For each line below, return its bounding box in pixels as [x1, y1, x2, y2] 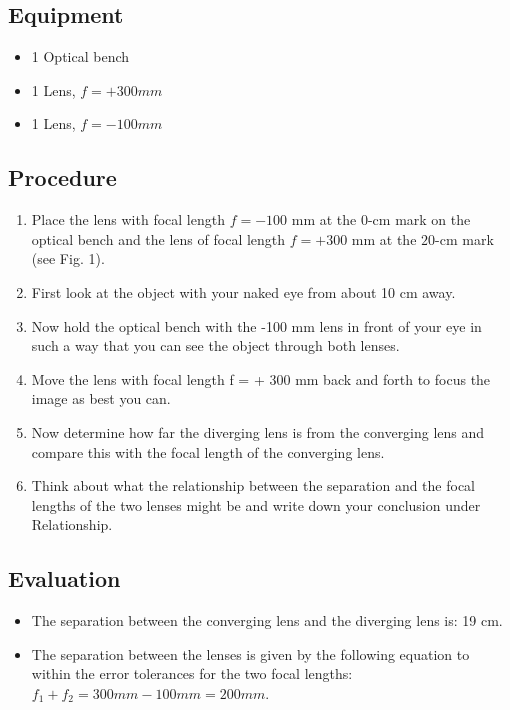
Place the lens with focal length [31, 209, 225, 230]
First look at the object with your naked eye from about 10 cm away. [31, 281, 456, 302]
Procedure [8, 162, 117, 193]
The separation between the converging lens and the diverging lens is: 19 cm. [31, 610, 503, 631]
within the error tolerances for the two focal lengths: [31, 663, 353, 684]
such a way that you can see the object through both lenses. [31, 335, 400, 356]
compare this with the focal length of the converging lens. [31, 441, 385, 462]
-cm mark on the [367, 209, 471, 230]
